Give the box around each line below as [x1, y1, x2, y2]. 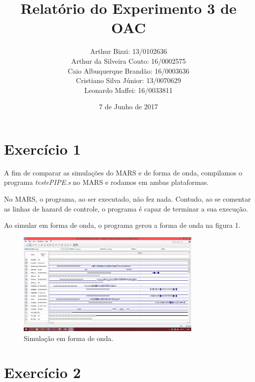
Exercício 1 [4, 138, 81, 159]
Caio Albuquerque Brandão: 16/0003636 [67, 65, 190, 76]
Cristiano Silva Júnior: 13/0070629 [76, 75, 181, 85]
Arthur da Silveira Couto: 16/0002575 [71, 55, 186, 66]
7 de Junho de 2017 [99, 101, 158, 112]
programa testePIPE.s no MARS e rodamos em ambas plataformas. [4, 177, 209, 187]
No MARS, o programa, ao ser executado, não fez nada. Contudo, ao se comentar [4, 194, 251, 204]
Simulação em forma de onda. [24, 333, 114, 343]
